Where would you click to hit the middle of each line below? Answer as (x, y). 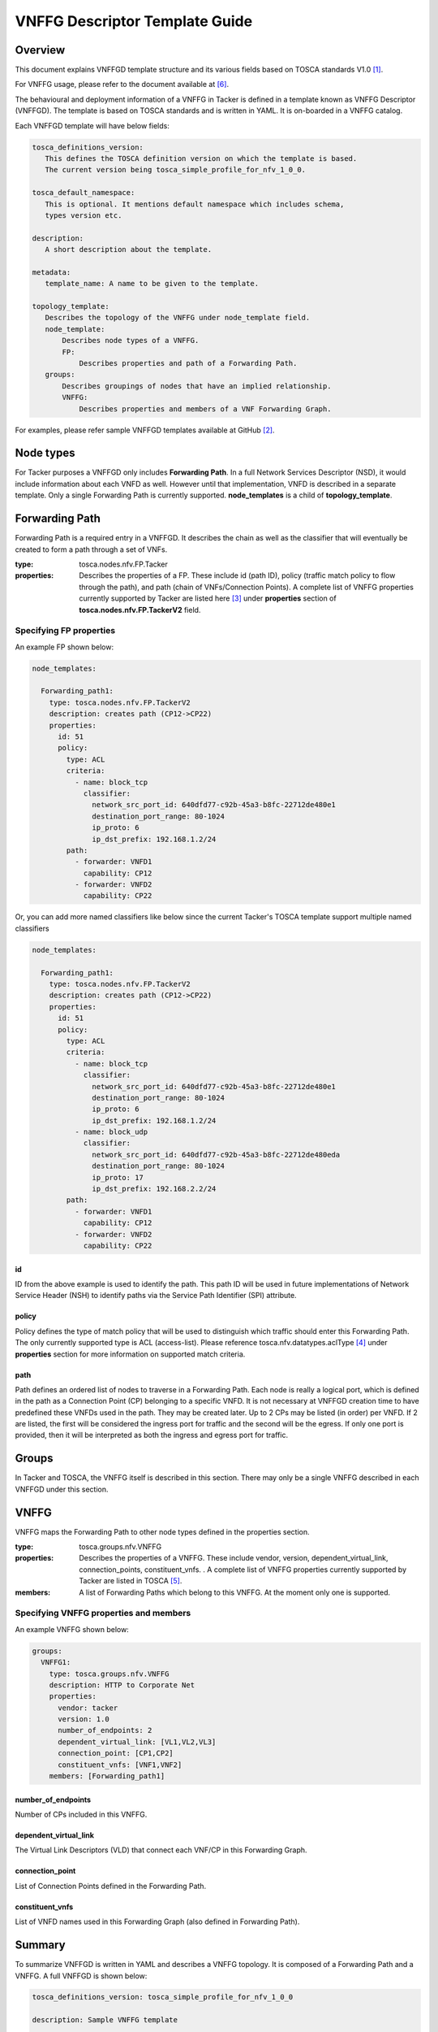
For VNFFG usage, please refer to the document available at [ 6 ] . (122, 85)
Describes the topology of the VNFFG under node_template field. (178, 318)
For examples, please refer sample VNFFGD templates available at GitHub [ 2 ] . (145, 430)
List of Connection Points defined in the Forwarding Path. (111, 1886)
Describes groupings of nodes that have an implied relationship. (197, 386)
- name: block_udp (111, 1132)
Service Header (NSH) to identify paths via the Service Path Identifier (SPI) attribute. (156, 1296)
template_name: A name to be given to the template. (152, 284)
